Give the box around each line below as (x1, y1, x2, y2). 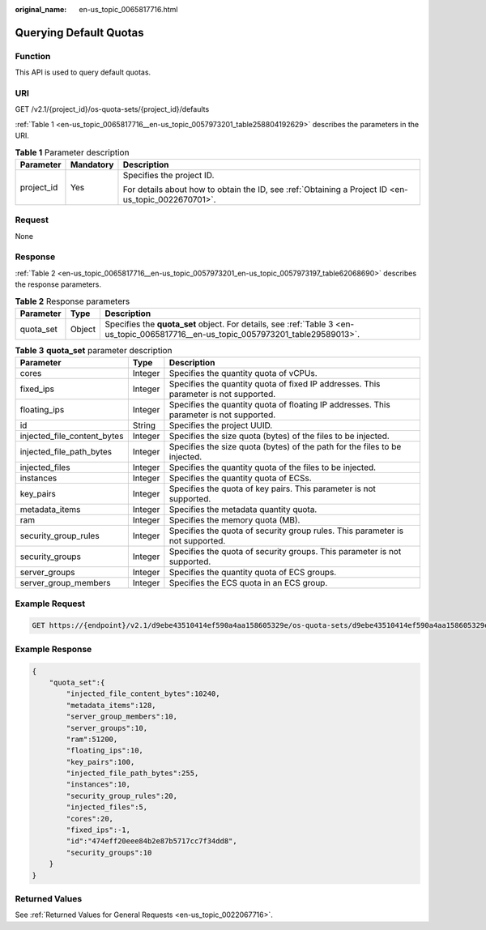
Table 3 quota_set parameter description (15, 345, 173, 356)
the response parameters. (15, 279, 101, 289)
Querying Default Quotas (15, 25, 144, 40)
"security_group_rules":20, (66, 791, 178, 800)
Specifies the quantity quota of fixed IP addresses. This (168, 378, 381, 390)
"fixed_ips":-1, (66, 825, 131, 834)
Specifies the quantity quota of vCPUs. (168, 368, 318, 379)
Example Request (15, 598, 85, 609)
